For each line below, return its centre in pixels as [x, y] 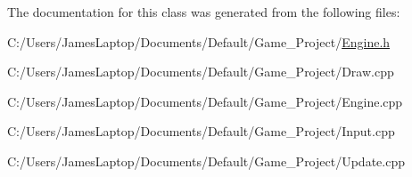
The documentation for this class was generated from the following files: [204, 12]
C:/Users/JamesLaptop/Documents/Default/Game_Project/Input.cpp [201, 131]
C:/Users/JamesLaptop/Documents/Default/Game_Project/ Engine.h [199, 41]
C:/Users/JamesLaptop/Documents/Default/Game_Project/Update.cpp [206, 161]
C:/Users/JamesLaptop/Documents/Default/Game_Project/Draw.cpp [201, 72]
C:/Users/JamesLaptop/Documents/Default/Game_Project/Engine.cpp [205, 101]
